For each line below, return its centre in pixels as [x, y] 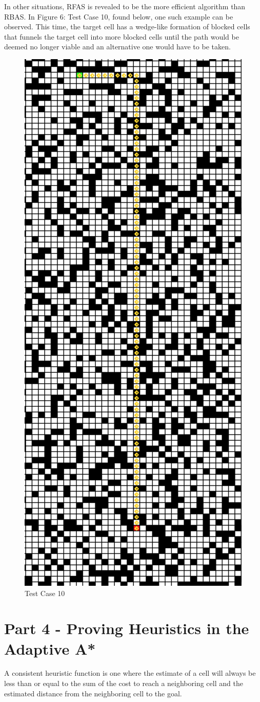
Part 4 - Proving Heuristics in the [127, 628]
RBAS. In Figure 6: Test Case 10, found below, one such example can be [119, 16]
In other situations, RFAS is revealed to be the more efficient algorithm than [125, 6]
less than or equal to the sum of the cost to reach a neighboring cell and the [124, 683]
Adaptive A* [50, 648]
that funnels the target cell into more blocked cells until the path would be [122, 36]
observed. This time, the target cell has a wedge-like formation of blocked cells [127, 26]
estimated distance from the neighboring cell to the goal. [93, 693]
